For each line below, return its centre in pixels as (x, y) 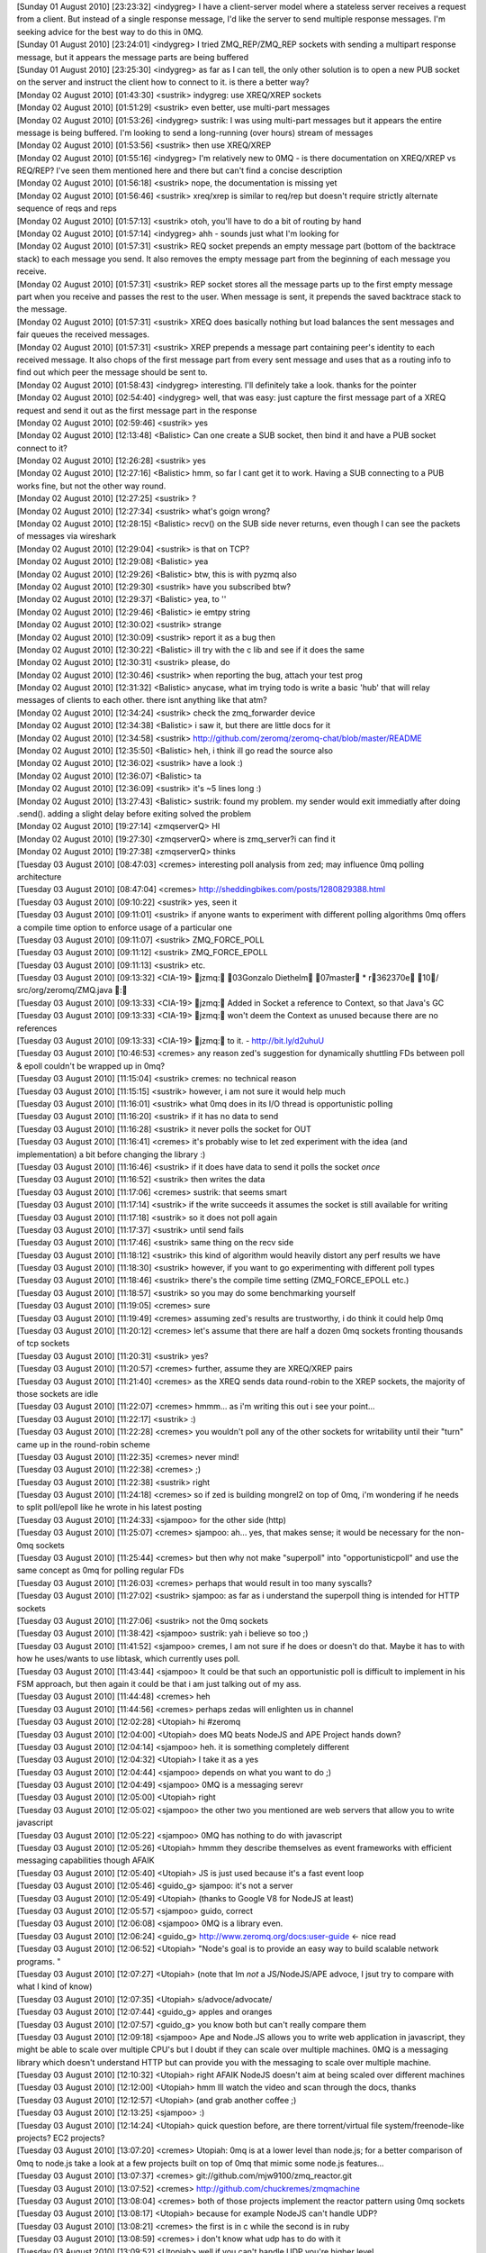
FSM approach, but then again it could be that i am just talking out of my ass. (159, 1683)
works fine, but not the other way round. (91, 486)
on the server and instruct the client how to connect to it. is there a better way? (163, 82)
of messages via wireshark (67, 536)
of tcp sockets (43, 1344)
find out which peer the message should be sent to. (112, 372)
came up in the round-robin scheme (83, 1444)
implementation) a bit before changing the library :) (111, 1154)
